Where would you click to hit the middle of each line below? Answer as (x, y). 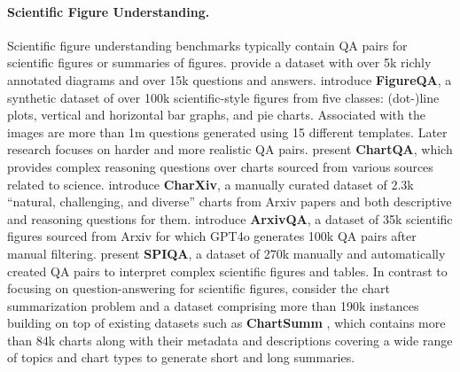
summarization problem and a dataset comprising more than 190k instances (213, 305)
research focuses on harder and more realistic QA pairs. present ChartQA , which (230, 149)
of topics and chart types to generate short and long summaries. (181, 357)
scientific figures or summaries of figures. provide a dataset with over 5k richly (219, 62)
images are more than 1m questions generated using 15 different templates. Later (227, 132)
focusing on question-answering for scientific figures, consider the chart (199, 288)
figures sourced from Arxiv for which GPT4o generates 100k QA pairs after (212, 236)
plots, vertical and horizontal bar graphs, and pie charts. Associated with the (216, 115)
